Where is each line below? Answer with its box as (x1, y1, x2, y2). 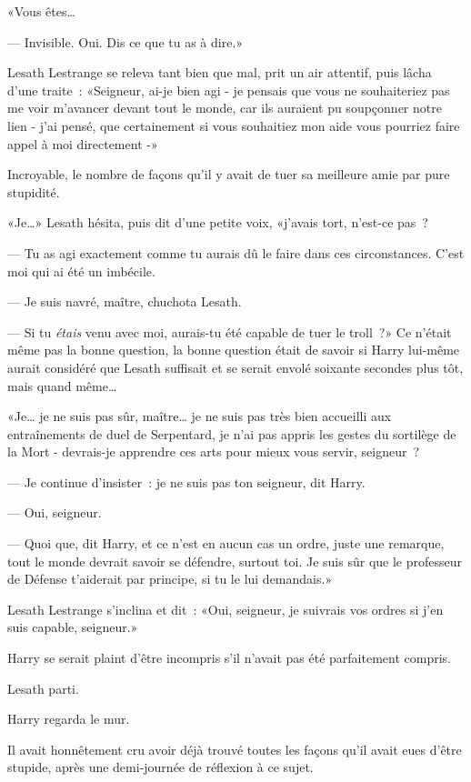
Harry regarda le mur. (7, 709, 130, 728)
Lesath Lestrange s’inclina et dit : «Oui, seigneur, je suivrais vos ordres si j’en (7, 599, 444, 618)
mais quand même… (7, 376, 117, 395)
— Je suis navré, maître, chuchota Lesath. (7, 292, 242, 311)
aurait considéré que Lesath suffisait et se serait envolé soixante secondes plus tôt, (7, 357, 464, 376)
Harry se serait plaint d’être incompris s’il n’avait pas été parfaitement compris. (7, 648, 451, 667)
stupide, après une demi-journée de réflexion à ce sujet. (7, 757, 314, 777)
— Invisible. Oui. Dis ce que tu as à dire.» (7, 32, 244, 51)
